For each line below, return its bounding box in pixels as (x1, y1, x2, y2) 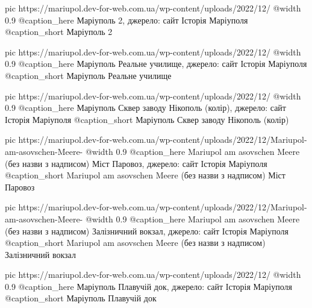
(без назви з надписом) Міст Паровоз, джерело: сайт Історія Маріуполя (5, 157, 267, 169)
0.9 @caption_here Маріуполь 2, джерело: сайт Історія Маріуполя (5, 13, 248, 26)
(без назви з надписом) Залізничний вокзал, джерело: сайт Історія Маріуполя (5, 224, 289, 237)
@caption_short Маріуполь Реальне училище (5, 69, 172, 81)
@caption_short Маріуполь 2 (5, 25, 113, 38)
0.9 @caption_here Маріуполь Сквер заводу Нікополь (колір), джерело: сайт (5, 101, 286, 114)
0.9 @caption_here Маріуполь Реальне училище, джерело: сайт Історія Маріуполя (5, 57, 307, 70)
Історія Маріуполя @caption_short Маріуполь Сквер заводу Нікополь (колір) (5, 113, 289, 125)
